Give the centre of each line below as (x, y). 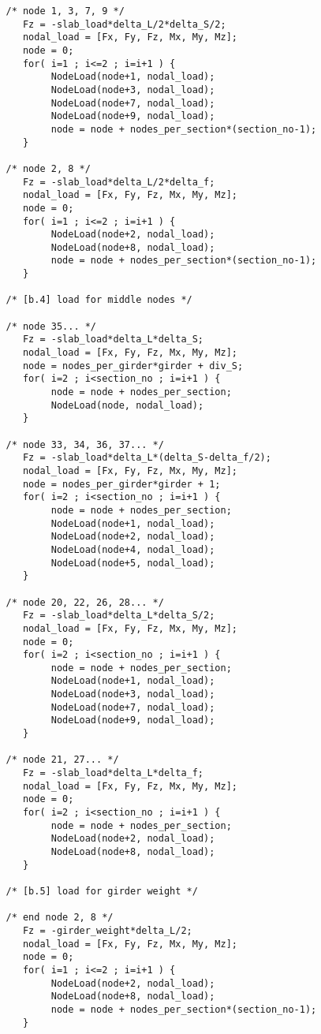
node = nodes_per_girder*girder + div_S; (133, 366)
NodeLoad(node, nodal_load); (127, 405)
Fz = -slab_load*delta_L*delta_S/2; (119, 616)
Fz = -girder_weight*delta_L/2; (107, 930)
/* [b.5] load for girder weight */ (102, 891)
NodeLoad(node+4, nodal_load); (133, 549)
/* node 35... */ (51, 326)
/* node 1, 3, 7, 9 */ (65, 11)
